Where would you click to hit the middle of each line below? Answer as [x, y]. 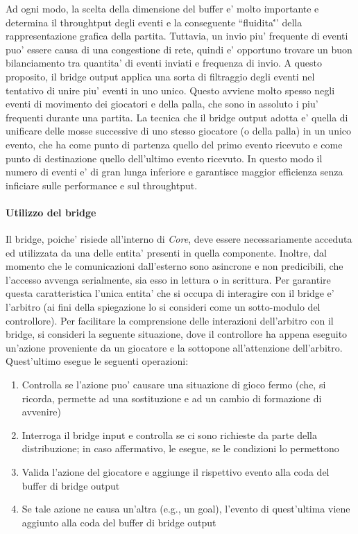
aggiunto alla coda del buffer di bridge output [119, 522]
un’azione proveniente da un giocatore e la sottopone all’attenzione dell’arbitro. [174, 347]
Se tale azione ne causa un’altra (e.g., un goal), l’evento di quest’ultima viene [186, 509]
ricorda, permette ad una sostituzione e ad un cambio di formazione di [172, 398]
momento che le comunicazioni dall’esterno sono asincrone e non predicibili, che [174, 266]
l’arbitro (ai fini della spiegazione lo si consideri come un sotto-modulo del [163, 307]
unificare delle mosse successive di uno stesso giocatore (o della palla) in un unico [179, 131]
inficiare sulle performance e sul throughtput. [102, 185]
